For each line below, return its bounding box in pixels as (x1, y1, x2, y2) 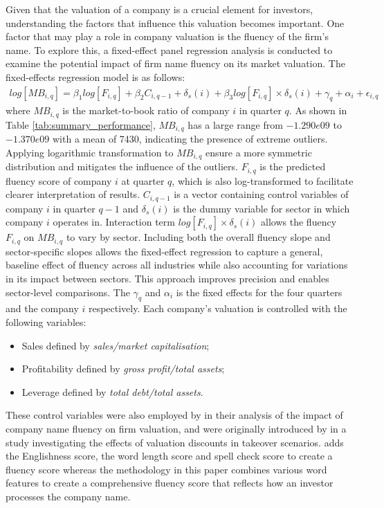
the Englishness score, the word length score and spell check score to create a (6, 448, 333, 463)
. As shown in (289, 103, 347, 118)
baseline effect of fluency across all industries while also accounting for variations (6, 257, 348, 272)
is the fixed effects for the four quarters (176, 284, 342, 299)
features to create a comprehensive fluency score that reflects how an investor (6, 475, 333, 490)
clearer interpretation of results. (6, 187, 140, 201)
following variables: (6, 315, 86, 329)
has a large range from (188, 117, 283, 131)
